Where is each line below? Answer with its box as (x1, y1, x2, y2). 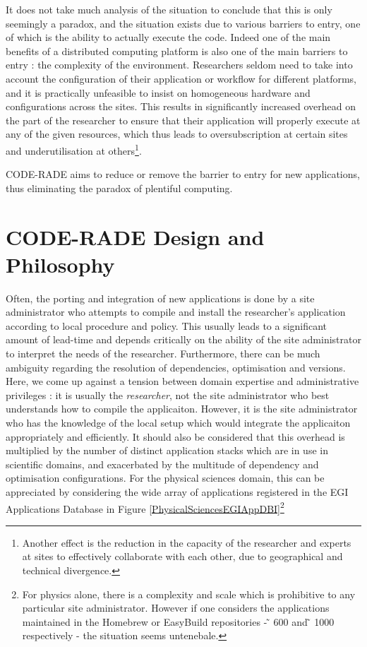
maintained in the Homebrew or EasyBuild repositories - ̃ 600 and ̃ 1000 (22, 614, 335, 629)
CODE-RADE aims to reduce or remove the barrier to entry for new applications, (6, 167, 360, 182)
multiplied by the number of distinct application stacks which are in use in (6, 443, 328, 458)
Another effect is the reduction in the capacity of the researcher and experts (22, 535, 351, 550)
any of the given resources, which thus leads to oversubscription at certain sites (6, 126, 348, 141)
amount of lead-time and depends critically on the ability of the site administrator (6, 332, 361, 347)
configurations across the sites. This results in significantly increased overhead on (6, 99, 356, 114)
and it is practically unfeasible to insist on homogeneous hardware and (6, 85, 311, 100)
